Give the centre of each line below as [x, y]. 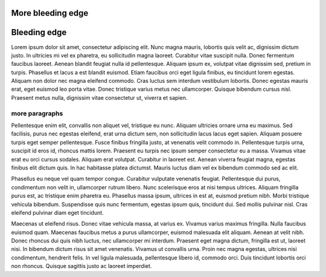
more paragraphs [37, 113]
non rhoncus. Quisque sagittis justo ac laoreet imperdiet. [81, 266]
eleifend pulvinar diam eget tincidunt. [57, 212]
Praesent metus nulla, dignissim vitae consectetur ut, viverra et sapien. [99, 97]
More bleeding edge [50, 13]
